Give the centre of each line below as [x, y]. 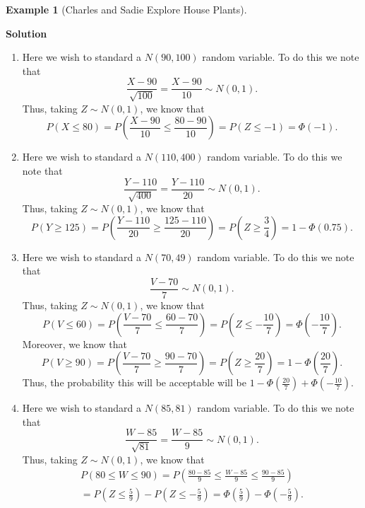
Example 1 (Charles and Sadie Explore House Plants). [126, 9]
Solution [26, 33]
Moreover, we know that [75, 344]
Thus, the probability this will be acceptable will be [134, 382]
